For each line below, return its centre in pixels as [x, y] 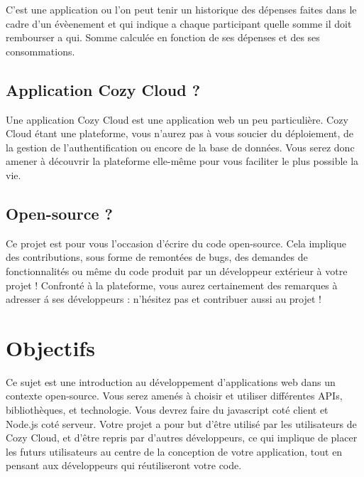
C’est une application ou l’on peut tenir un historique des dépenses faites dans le [181, 9]
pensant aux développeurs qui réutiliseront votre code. [124, 465]
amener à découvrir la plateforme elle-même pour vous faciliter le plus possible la [182, 161]
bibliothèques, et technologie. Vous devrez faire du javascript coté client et [167, 410]
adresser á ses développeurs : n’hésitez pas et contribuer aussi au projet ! [164, 299]
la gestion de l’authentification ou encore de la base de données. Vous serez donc [180, 147]
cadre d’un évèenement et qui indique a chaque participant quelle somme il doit [179, 23]
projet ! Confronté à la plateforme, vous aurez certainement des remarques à [172, 285]
